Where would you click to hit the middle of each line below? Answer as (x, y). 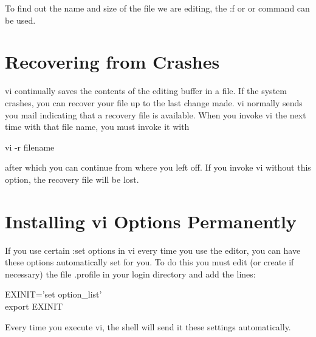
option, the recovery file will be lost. (72, 179)
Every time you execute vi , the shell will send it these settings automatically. (148, 326)
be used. (20, 20)
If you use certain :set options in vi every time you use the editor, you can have (153, 250)
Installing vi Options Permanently (151, 221)
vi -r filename (30, 147)
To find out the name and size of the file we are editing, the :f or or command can (157, 8)
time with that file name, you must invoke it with (97, 127)
